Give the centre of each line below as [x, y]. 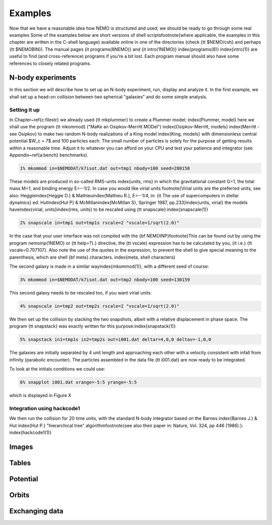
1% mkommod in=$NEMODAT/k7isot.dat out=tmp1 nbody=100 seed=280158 [105, 168]
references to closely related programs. [50, 63]
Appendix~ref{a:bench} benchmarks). [49, 155]
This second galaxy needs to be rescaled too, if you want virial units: [81, 292]
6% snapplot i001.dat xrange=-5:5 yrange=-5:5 [78, 382]
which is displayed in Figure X [40, 395]
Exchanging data [36, 511]
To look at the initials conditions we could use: [57, 369]
